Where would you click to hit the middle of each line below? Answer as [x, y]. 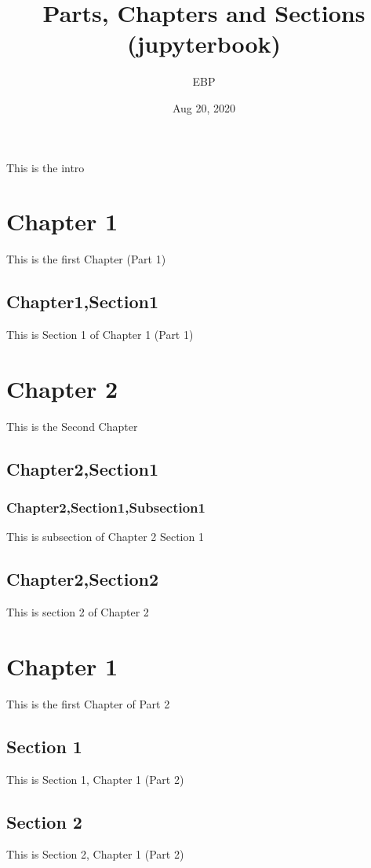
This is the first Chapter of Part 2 [88, 703]
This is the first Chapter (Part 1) [86, 259]
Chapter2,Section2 [83, 579]
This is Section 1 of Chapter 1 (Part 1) [100, 335]
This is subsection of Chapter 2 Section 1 [105, 537]
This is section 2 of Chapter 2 [78, 612]
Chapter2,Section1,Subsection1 [106, 508]
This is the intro [45, 167]
